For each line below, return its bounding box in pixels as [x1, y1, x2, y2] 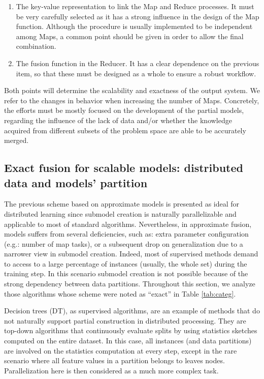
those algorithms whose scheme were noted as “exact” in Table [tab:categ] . [4, 288, 236, 299]
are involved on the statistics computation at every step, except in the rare [4, 345, 237, 356]
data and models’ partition [4, 174, 148, 190]
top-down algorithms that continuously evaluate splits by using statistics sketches [4, 325, 257, 336]
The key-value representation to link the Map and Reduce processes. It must [16, 1, 254, 11]
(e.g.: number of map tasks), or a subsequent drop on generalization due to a [4, 238, 243, 249]
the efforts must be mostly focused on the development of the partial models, [4, 105, 244, 115]
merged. [4, 135, 29, 145]
